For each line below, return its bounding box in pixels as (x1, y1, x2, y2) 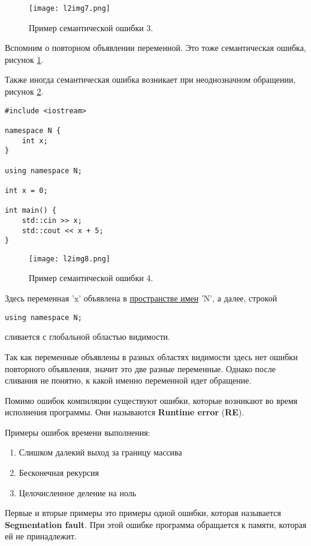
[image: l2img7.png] (29, 4, 111, 13)
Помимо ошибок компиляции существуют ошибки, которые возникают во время (5, 394, 298, 406)
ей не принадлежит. (5, 530, 77, 542)
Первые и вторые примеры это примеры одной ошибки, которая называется (5, 506, 281, 519)
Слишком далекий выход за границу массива (19, 446, 182, 458)
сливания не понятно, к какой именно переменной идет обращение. (5, 374, 252, 387)
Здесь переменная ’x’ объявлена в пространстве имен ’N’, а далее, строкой (5, 292, 277, 304)
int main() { (5, 206, 56, 215)
